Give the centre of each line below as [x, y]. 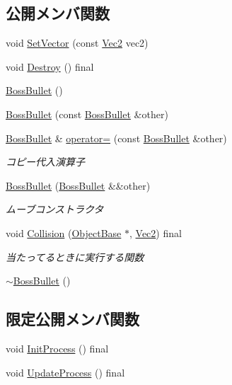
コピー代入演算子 [45, 162]
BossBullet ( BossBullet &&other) [78, 185]
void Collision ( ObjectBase [64, 232]
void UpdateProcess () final [65, 372]
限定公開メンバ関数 [72, 319]
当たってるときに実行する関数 [75, 257]
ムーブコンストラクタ [55, 209]
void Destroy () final [50, 66]
